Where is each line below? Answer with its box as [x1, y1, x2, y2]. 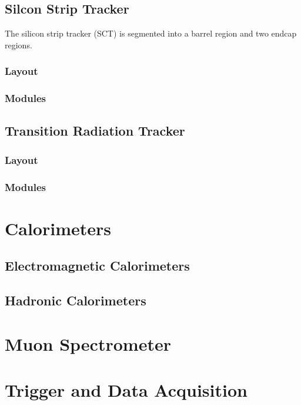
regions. [5, 38, 32, 51]
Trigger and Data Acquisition [5, 378, 248, 402]
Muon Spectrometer [5, 331, 171, 355]
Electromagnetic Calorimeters [5, 256, 190, 275]
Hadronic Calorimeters [5, 291, 146, 309]
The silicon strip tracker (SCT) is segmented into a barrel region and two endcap [5, 27, 297, 39]
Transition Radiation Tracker [5, 121, 185, 140]
